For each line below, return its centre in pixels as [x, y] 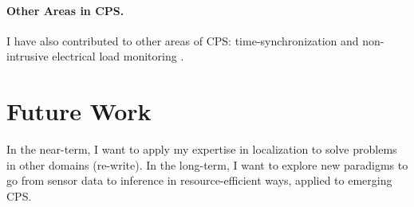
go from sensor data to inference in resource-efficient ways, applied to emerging [199, 180]
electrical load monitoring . [118, 56]
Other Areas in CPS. [65, 10]
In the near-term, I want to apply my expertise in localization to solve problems [202, 149]
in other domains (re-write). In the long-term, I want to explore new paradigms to [207, 164]
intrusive [28, 56]
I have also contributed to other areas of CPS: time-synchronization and [183, 40]
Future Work [79, 111]
